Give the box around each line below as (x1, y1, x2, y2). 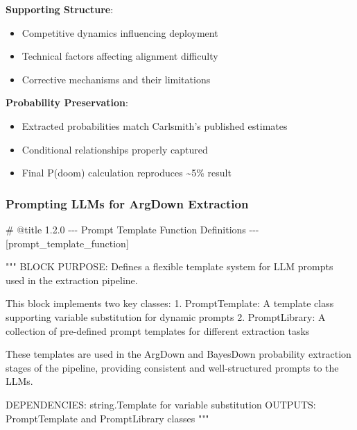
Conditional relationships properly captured (21, 142, 208, 156)
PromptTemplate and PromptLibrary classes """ (6, 411, 209, 425)
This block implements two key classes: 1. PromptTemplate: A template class (6, 296, 334, 311)
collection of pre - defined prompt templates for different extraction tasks (6, 323, 310, 338)
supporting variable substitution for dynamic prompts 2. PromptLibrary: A (6, 309, 326, 324)
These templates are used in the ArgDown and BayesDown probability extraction (6, 347, 351, 361)
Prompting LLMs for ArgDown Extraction (6, 195, 249, 212)
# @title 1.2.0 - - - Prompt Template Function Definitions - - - (6, 222, 259, 236)
